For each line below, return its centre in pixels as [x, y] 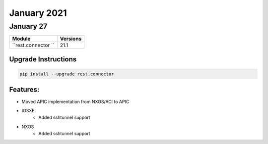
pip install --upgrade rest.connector [67, 74]
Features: [24, 90]
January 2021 [38, 13]
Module [21, 39]
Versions [71, 39]
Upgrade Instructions [43, 59]
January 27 [28, 26]
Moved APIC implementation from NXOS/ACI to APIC [75, 101]
